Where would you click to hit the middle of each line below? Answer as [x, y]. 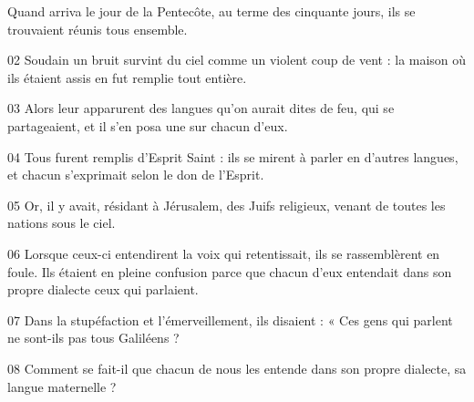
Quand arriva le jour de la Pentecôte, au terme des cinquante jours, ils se [211, 11]
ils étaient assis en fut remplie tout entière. [127, 77]
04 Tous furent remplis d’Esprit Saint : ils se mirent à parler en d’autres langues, [233, 156]
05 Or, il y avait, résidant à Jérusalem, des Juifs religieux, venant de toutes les [227, 205]
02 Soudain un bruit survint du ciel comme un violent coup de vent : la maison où [237, 60]
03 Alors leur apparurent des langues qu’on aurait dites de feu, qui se [201, 108]
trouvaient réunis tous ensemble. [98, 29]
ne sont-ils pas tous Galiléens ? [93, 338]
